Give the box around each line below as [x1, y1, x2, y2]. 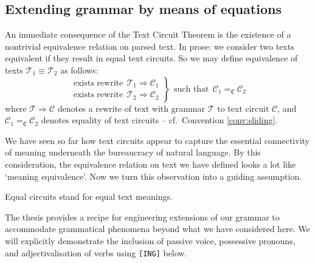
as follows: [60, 63, 99, 76]
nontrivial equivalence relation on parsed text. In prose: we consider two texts [5, 39, 294, 52]
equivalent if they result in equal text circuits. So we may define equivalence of [5, 52, 298, 64]
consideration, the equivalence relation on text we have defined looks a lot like [5, 157, 296, 170]
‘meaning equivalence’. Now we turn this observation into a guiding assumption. [5, 169, 302, 182]
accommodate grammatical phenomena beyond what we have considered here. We [5, 222, 310, 235]
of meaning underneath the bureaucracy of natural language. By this [5, 146, 261, 159]
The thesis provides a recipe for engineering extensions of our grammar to [5, 210, 280, 223]
